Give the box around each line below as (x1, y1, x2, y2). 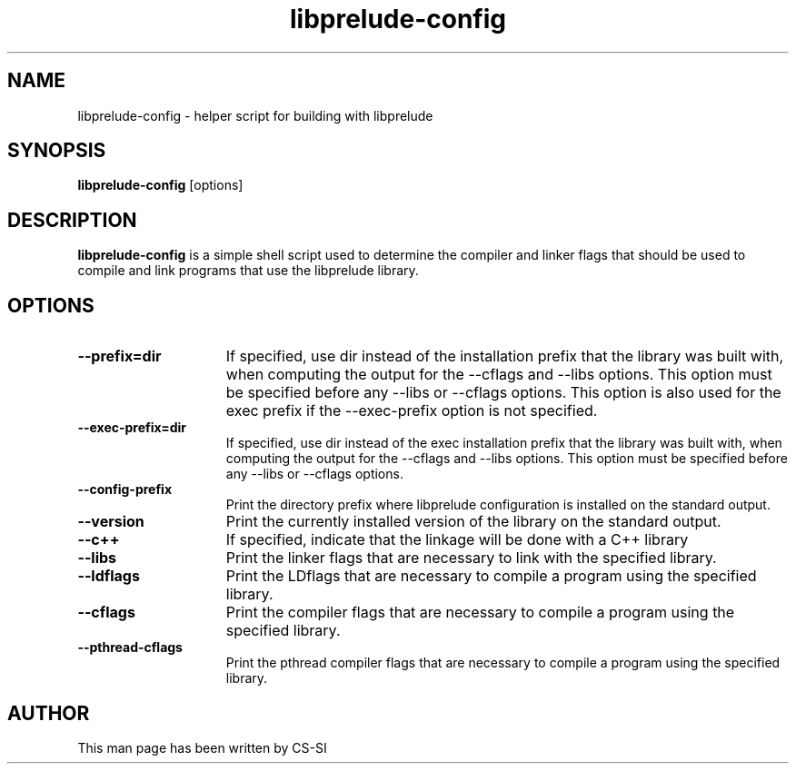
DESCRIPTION (7, 208, 137, 232)
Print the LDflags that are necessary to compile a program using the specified (225, 567, 757, 586)
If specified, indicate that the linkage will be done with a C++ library (225, 530, 689, 549)
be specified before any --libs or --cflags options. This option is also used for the (225, 383, 781, 402)
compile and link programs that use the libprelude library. (77, 262, 419, 279)
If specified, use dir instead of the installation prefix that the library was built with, (225, 347, 784, 366)
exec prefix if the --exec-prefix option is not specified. (225, 401, 598, 420)
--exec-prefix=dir (77, 420, 186, 436)
